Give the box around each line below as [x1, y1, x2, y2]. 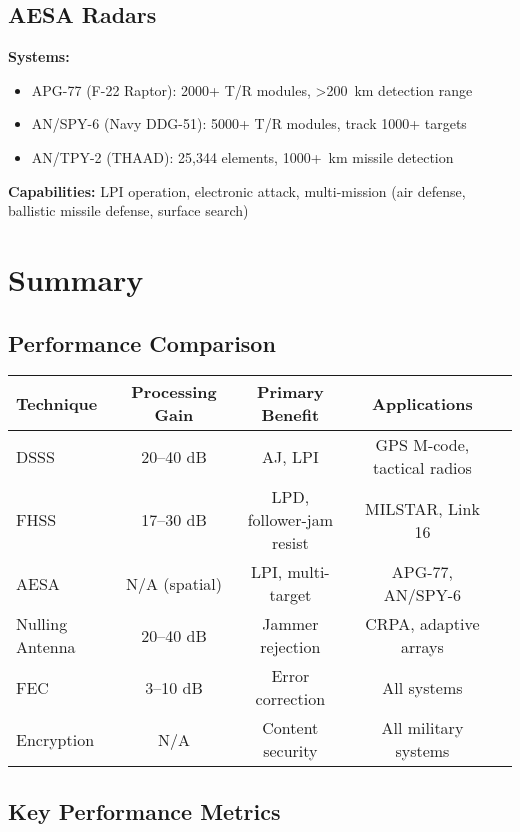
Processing [131, 380, 217, 404]
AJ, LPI [261, 444, 319, 468]
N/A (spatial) [125, 571, 223, 595]
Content [262, 716, 319, 740]
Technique [16, 391, 98, 415]
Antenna [16, 635, 76, 659]
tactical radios [373, 456, 472, 480]
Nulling [16, 612, 68, 636]
